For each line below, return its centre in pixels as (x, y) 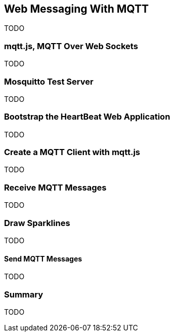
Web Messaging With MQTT (77, 9)
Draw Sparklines (37, 223)
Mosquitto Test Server (49, 81)
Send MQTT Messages (43, 258)
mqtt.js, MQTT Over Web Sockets (71, 46)
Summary (24, 294)
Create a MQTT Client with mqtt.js (72, 152)
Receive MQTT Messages (55, 187)
